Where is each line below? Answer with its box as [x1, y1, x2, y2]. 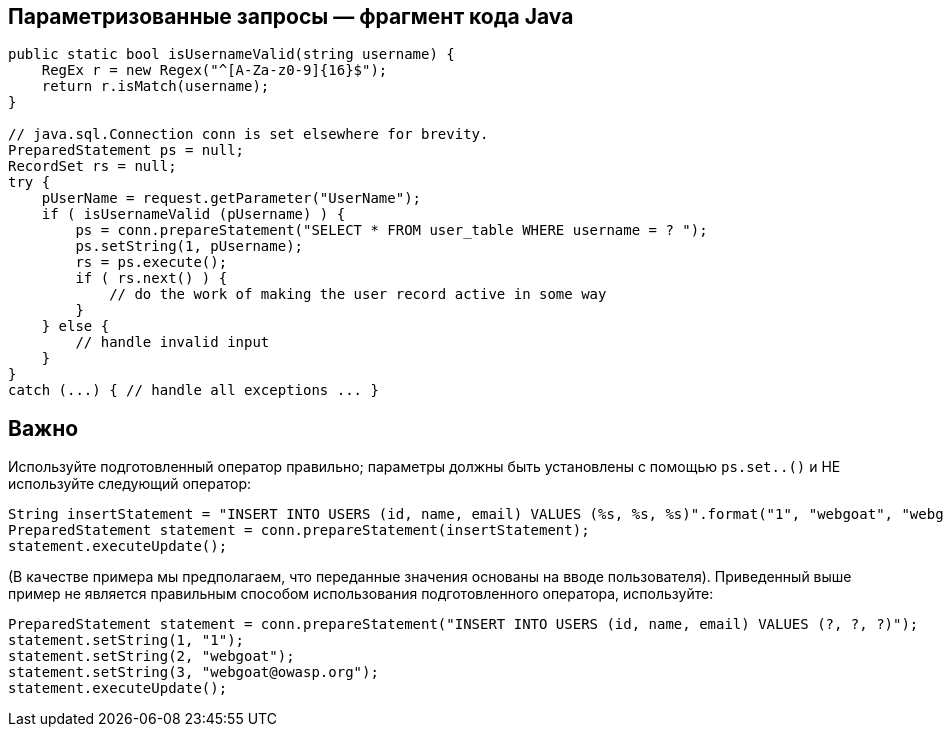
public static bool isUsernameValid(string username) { [8, 46, 455, 63]
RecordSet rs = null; [8, 158, 177, 175]
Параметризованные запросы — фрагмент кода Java [8, 4, 574, 29]
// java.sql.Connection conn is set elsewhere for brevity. [8, 126, 489, 143]
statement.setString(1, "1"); [8, 632, 245, 649]
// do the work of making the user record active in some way [109, 286, 607, 303]
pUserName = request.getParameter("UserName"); [41, 190, 422, 207]
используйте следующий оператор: [8, 475, 252, 493]
